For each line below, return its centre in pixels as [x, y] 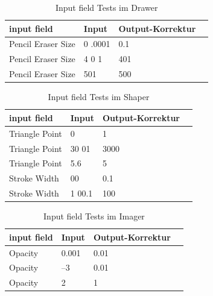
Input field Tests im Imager [94, 216]
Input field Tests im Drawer [106, 7]
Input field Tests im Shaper [99, 97]
